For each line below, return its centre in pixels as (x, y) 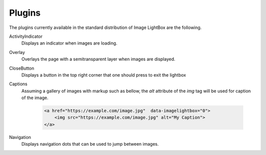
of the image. (35, 98)
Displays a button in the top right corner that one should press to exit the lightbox (104, 75)
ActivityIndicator (26, 36)
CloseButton (22, 68)
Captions (18, 84)
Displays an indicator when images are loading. (69, 43)
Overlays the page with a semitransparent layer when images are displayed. (99, 59)
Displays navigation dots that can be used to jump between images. (90, 144)
